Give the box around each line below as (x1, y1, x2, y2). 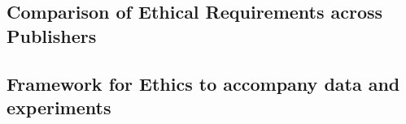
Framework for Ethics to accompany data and (7, 71, 400, 96)
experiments (7, 94, 111, 119)
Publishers (7, 23, 97, 48)
